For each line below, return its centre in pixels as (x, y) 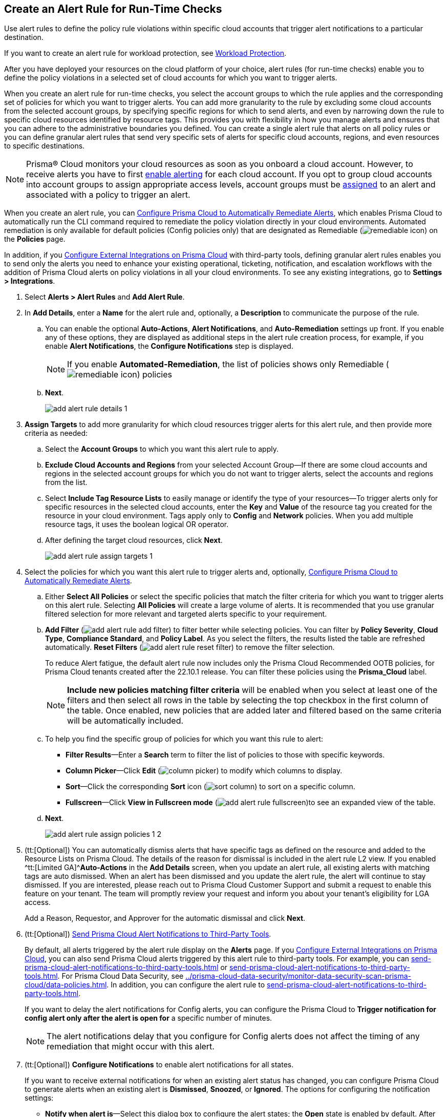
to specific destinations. (45, 146)
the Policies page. (35, 239)
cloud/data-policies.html (66, 985)
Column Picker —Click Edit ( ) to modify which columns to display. (204, 771)
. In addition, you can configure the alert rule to (186, 985)
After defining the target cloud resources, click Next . (134, 540)
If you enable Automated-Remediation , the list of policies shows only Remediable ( (228, 364)
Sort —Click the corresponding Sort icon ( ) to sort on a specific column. (210, 787)
